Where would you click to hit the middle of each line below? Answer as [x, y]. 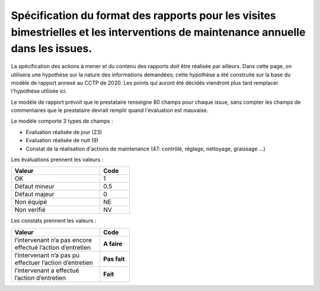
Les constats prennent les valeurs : [54, 221]
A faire [113, 244]
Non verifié [30, 210]
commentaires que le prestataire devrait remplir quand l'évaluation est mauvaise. [110, 110]
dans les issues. [52, 49]
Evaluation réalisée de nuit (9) [62, 140]
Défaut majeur [34, 194]
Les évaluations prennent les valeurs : [57, 159]
